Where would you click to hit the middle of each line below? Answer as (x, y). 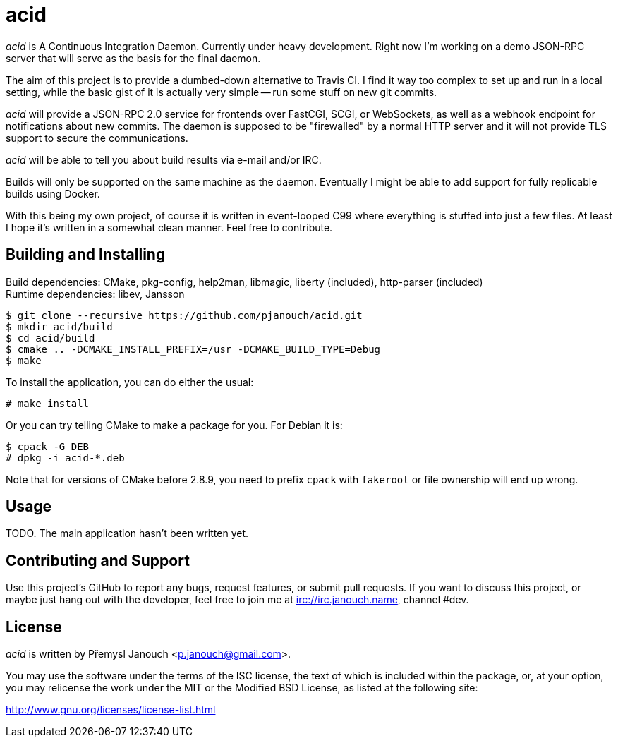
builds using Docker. (53, 193)
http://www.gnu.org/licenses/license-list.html (111, 710)
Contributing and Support (98, 560)
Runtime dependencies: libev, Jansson (95, 294)
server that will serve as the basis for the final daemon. (133, 58)
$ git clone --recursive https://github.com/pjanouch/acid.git (184, 315)
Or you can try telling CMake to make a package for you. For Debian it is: (174, 425)
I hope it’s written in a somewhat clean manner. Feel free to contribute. (169, 227)
